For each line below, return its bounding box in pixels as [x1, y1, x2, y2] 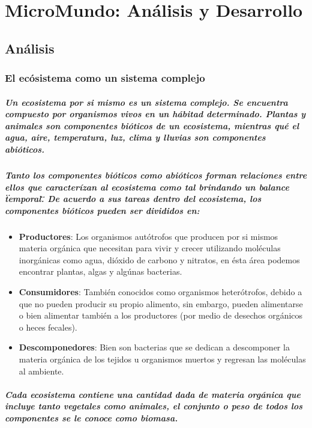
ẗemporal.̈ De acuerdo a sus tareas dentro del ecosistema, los [5, 192, 262, 205]
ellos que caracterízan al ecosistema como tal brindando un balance [5, 180, 289, 193]
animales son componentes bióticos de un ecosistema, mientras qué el [5, 119, 299, 132]
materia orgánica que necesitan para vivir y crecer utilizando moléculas [19, 242, 281, 254]
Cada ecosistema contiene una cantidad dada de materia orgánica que [5, 388, 301, 400]
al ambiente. [19, 364, 64, 377]
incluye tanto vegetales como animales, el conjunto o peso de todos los [5, 400, 303, 412]
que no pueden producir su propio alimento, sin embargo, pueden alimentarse [19, 297, 303, 310]
